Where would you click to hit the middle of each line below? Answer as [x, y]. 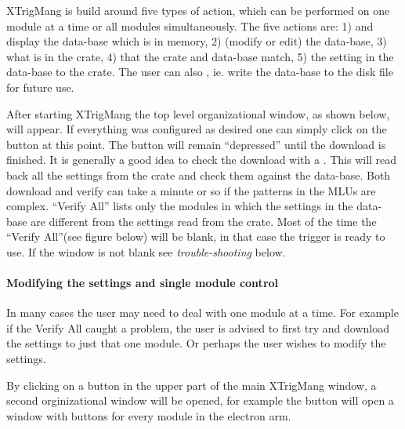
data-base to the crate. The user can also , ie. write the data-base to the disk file [200, 72]
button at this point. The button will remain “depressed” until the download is [196, 144]
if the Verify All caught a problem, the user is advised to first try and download [198, 327]
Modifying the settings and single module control [143, 283]
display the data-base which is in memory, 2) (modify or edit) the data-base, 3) [197, 41]
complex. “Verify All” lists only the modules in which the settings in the [180, 206]
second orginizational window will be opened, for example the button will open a [200, 400]
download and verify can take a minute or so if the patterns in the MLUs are [191, 190]
